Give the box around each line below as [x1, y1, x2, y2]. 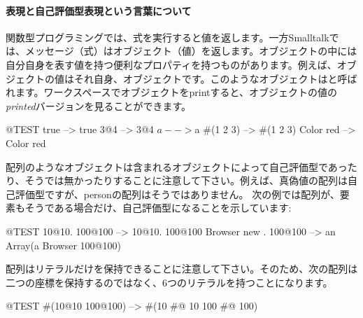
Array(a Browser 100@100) [6, 237, 121, 252]
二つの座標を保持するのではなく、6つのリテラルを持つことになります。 [6, 275, 333, 289]
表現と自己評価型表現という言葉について [6, 3, 192, 18]
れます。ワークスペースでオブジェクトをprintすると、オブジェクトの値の [6, 85, 337, 99]
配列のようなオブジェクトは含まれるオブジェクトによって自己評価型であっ [6, 159, 348, 174]
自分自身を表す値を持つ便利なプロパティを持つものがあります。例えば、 [6, 57, 337, 71]
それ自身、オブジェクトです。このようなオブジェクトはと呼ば [73, 71, 357, 85]
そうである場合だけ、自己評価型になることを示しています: [24, 200, 292, 215]
